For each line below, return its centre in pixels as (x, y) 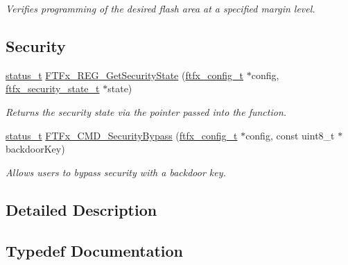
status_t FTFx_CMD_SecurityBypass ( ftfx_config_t (122, 135)
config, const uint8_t (290, 135)
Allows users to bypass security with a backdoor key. (116, 172)
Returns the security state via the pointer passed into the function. (146, 111)
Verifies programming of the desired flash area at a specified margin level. (160, 8)
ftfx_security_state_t (53, 88)
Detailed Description (81, 209)
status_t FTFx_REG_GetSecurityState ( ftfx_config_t (125, 75)
